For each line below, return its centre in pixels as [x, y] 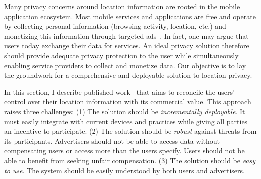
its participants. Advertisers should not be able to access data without [112, 141]
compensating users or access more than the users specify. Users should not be [124, 151]
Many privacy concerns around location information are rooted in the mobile [122, 6]
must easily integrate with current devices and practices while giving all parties [126, 121]
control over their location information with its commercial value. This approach [128, 102]
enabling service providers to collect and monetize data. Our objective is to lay [125, 65]
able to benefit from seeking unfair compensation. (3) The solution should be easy [130, 160]
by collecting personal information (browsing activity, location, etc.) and [115, 26]
